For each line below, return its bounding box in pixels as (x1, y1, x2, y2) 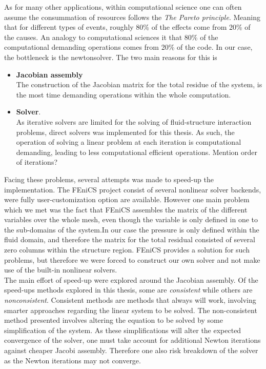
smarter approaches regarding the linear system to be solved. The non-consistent (4, 304, 257, 315)
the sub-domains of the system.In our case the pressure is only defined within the (4, 224, 259, 235)
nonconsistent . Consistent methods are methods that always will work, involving (4, 295, 256, 305)
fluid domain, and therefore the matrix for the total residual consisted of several (4, 234, 255, 245)
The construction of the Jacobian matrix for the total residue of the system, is (16, 79, 262, 90)
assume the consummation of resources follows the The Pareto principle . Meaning (4, 11, 260, 22)
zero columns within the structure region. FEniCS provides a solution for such (4, 244, 250, 255)
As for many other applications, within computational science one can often (4, 2, 242, 12)
